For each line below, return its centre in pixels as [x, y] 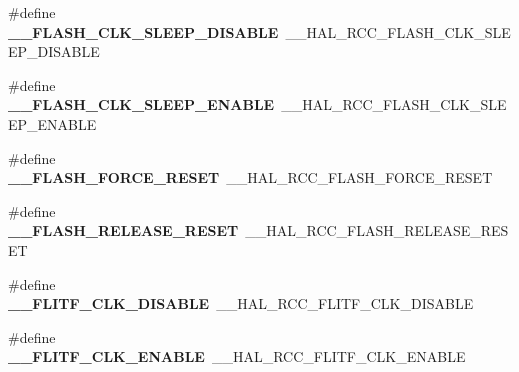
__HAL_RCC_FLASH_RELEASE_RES [377, 230]
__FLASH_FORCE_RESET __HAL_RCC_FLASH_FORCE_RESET [250, 177]
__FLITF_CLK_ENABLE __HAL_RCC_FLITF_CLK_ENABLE [237, 356]
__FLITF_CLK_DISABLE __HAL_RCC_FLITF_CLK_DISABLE [241, 303]
